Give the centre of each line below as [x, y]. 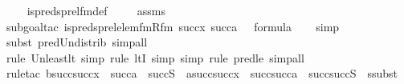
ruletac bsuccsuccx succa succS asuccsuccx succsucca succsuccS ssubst [202, 73]
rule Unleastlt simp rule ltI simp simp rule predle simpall [155, 57]
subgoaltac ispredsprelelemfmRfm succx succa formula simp [173, 26]
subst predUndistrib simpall [77, 42]
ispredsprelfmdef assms [96, 10]
